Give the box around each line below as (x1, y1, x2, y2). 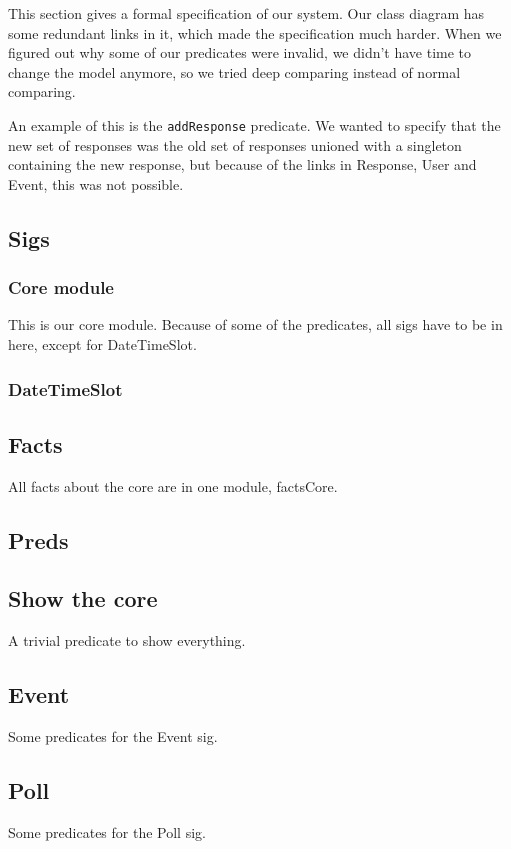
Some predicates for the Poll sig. (8, 821, 206, 842)
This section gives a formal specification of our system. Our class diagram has (8, 3, 485, 23)
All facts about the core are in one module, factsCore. (8, 475, 338, 496)
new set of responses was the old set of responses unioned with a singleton (8, 134, 462, 155)
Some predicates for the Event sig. (8, 726, 218, 747)
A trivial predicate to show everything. (8, 630, 246, 651)
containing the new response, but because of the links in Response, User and (8, 154, 477, 175)
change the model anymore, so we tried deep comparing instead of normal (8, 61, 461, 82)
